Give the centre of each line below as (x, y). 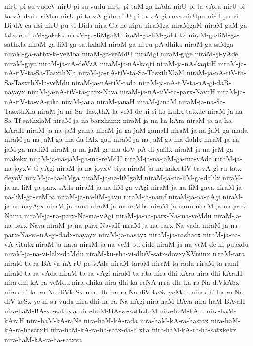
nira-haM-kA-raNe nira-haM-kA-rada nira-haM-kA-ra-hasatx (117, 320)
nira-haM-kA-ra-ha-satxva (43, 339)
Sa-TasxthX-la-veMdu (37, 82)
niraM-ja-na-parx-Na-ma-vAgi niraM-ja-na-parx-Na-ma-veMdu (118, 216)
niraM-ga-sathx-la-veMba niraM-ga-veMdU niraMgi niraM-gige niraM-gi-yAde (121, 53)
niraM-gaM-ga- (227, 25)
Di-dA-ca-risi (24, 25)
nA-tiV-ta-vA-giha (32, 101)
